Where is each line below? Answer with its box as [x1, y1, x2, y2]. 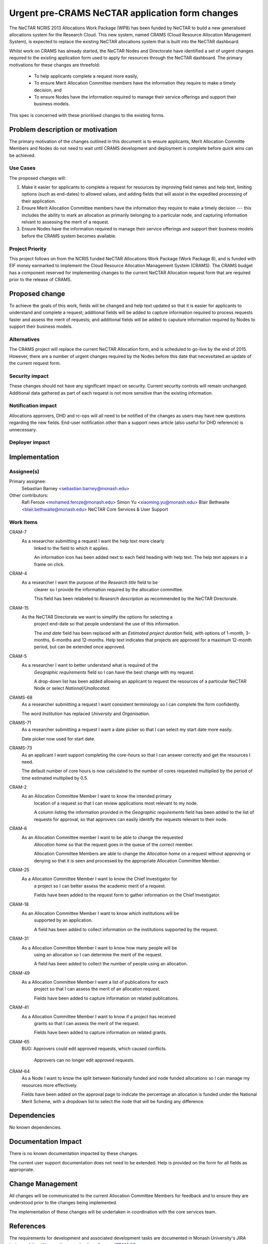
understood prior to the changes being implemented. [9, 1200, 118, 1206]
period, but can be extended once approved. [34, 644, 126, 650]
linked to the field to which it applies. [34, 545, 109, 551]
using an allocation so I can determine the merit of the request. [34, 951, 163, 957]
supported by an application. [34, 917, 93, 923]
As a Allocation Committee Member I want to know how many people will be [21, 944, 177, 950]
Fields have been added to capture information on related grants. [34, 1030, 167, 1036]
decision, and [34, 87, 62, 93]
